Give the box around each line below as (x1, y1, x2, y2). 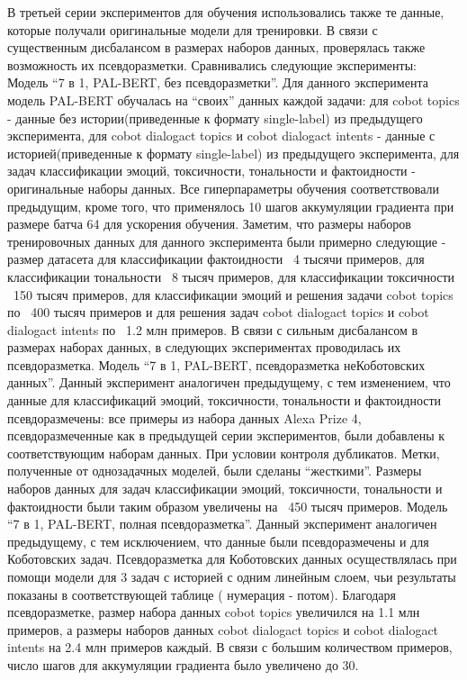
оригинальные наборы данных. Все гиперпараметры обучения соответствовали (7, 178, 439, 197)
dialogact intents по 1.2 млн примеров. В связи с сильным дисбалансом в (7, 320, 418, 339)
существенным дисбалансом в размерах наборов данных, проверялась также (7, 38, 426, 57)
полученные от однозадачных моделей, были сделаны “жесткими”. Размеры (7, 461, 422, 480)
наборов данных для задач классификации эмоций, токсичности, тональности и (7, 479, 443, 498)
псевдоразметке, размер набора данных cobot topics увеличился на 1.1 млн (7, 603, 420, 621)
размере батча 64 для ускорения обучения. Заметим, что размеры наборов (7, 214, 411, 233)
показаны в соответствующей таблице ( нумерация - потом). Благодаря (7, 585, 397, 603)
